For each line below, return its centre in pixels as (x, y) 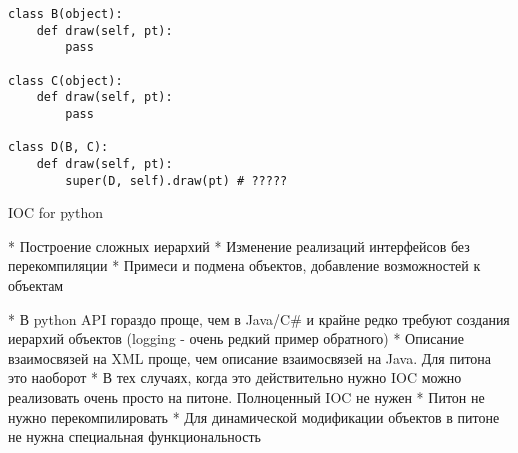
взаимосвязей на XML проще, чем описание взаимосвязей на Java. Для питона (250, 357)
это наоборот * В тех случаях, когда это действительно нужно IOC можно (235, 377)
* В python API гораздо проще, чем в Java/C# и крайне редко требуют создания (259, 318)
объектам (36, 285)
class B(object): (65, 14)
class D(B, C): (58, 147)
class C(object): (65, 80)
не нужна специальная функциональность (134, 436)
